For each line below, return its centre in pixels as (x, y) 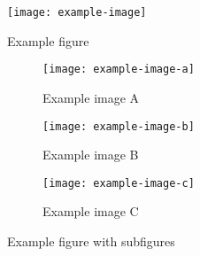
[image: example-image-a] (119, 70)
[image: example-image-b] (119, 126)
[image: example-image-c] (119, 183)
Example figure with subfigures (91, 241)
